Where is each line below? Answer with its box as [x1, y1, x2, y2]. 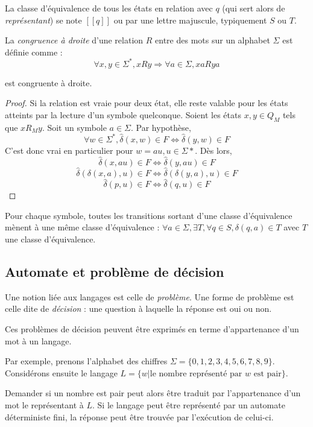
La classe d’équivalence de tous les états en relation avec [5, 2, 213, 14]
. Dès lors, [195, 144, 232, 156]
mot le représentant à [5, 398, 84, 411]
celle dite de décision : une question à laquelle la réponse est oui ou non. [5, 302, 272, 315]
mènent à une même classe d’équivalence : [5, 221, 160, 233]
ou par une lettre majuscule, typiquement [113, 13, 267, 26]
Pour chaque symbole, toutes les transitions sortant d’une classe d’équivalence [5, 209, 292, 221]
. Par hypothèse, [131, 121, 191, 133]
